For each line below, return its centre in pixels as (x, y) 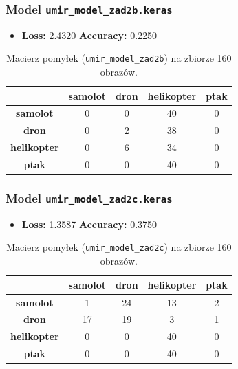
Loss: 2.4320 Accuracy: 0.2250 (89, 35)
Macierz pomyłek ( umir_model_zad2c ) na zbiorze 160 (119, 247)
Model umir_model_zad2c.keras (89, 198)
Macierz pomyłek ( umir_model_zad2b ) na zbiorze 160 (119, 58)
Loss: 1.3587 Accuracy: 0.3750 (89, 224)
